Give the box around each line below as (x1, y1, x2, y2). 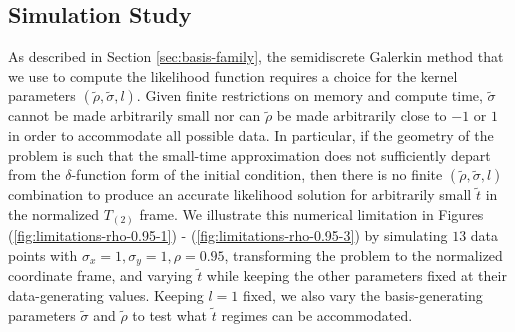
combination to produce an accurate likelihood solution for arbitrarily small (8, 184, 472, 205)
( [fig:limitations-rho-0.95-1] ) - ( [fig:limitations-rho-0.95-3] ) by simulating (8, 225, 448, 246)
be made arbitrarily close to (276, 105, 447, 126)
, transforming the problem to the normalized (224, 244, 503, 265)
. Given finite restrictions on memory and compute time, (136, 85, 483, 106)
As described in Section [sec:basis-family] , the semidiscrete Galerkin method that (8, 46, 504, 67)
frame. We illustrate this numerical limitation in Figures (139, 203, 484, 224)
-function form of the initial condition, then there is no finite (71, 164, 443, 185)
